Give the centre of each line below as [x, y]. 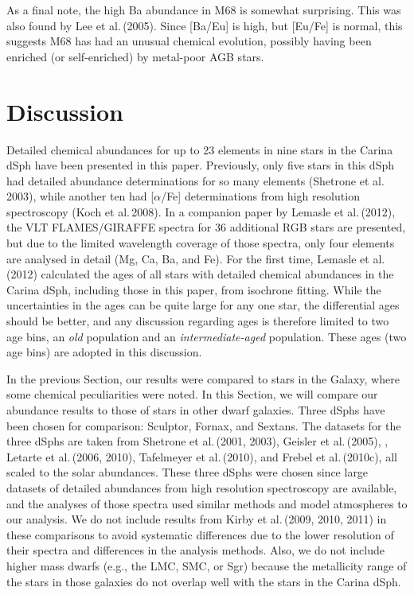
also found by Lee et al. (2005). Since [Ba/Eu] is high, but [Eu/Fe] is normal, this [205, 25]
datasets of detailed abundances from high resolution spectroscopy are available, [202, 487]
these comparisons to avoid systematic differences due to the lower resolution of [200, 534]
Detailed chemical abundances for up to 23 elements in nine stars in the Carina [200, 149]
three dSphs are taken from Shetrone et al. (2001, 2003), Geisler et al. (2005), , [197, 441]
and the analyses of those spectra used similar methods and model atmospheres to [207, 503]
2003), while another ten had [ [80, 196]
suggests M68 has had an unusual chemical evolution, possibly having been [189, 41]
